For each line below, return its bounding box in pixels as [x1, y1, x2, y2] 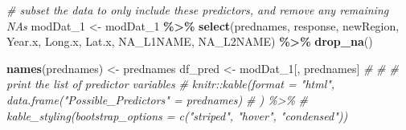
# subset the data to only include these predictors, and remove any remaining [6, 2, 389, 18]
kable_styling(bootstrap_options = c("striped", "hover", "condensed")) [6, 107, 348, 124]
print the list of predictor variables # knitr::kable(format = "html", [6, 75, 335, 92]
